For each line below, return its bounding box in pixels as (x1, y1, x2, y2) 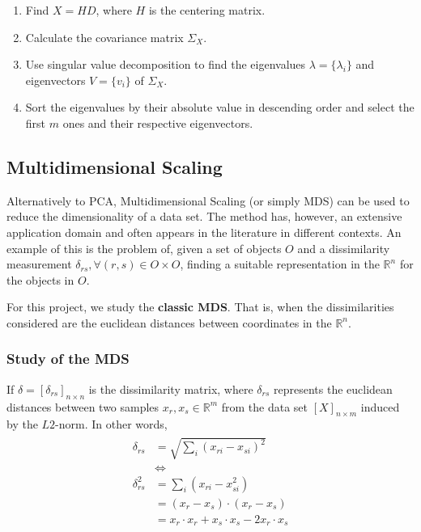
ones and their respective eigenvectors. (62, 114, 253, 131)
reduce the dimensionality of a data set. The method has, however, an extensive (6, 208, 402, 225)
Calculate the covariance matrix (25, 28, 184, 45)
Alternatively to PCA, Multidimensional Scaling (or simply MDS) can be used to (6, 192, 410, 209)
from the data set (221, 398, 308, 415)
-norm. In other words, (55, 416, 168, 433)
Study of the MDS (6, 348, 130, 369)
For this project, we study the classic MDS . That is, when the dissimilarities (6, 298, 394, 315)
